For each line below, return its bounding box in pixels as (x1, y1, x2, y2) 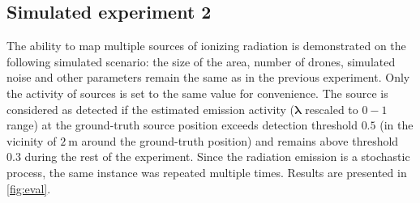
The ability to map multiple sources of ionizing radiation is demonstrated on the (6, 37, 406, 54)
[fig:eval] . (6, 180, 51, 197)
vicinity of (6, 132, 57, 149)
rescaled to (305, 100, 358, 117)
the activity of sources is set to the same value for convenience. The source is (6, 84, 388, 101)
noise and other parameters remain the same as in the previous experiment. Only (6, 69, 410, 86)
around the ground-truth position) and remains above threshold (81, 132, 399, 149)
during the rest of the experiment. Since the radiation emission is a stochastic (24, 148, 410, 165)
